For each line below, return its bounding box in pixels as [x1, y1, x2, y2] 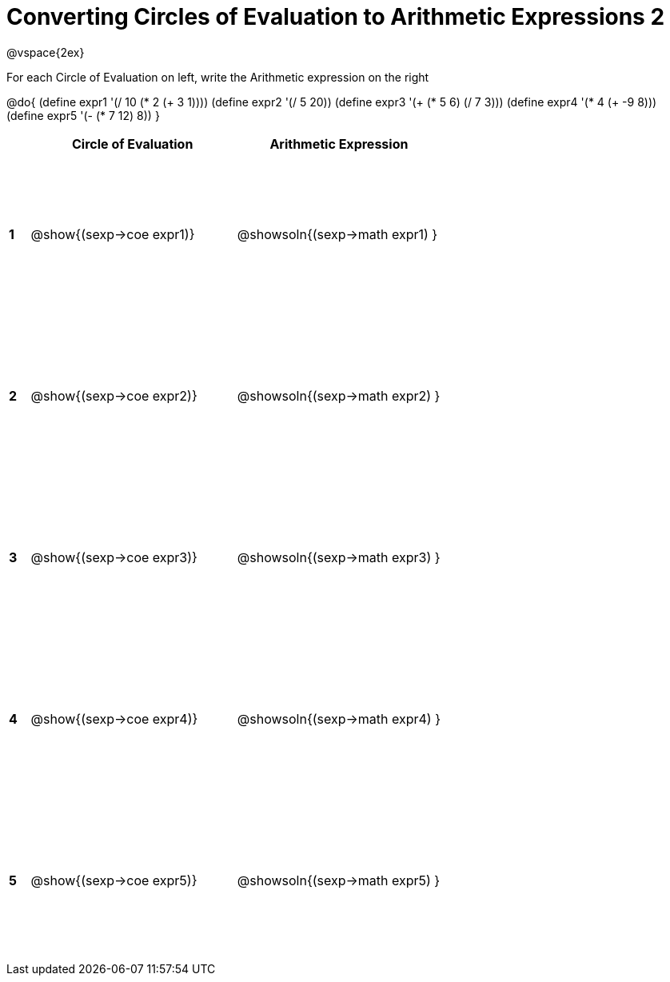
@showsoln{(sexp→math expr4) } [237, 710, 441, 727]
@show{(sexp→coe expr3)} [30, 549, 197, 565]
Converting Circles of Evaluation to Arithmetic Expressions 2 [6, 3, 665, 30]
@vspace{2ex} [6, 45, 85, 59]
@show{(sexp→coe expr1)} [30, 226, 195, 242]
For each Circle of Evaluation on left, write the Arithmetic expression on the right [6, 70, 429, 84]
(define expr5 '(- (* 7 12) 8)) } [6, 108, 160, 122]
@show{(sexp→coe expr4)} [30, 710, 198, 727]
